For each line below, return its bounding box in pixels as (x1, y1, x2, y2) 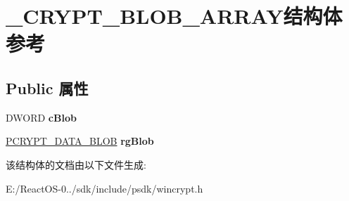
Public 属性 (6, 77, 89, 98)
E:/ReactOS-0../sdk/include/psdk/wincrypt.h (6, 181, 203, 195)
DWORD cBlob (6, 110, 77, 124)
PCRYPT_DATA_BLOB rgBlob (6, 134, 154, 148)
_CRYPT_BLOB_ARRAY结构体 (6, 1, 343, 30)
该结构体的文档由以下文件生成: (6, 157, 146, 171)
